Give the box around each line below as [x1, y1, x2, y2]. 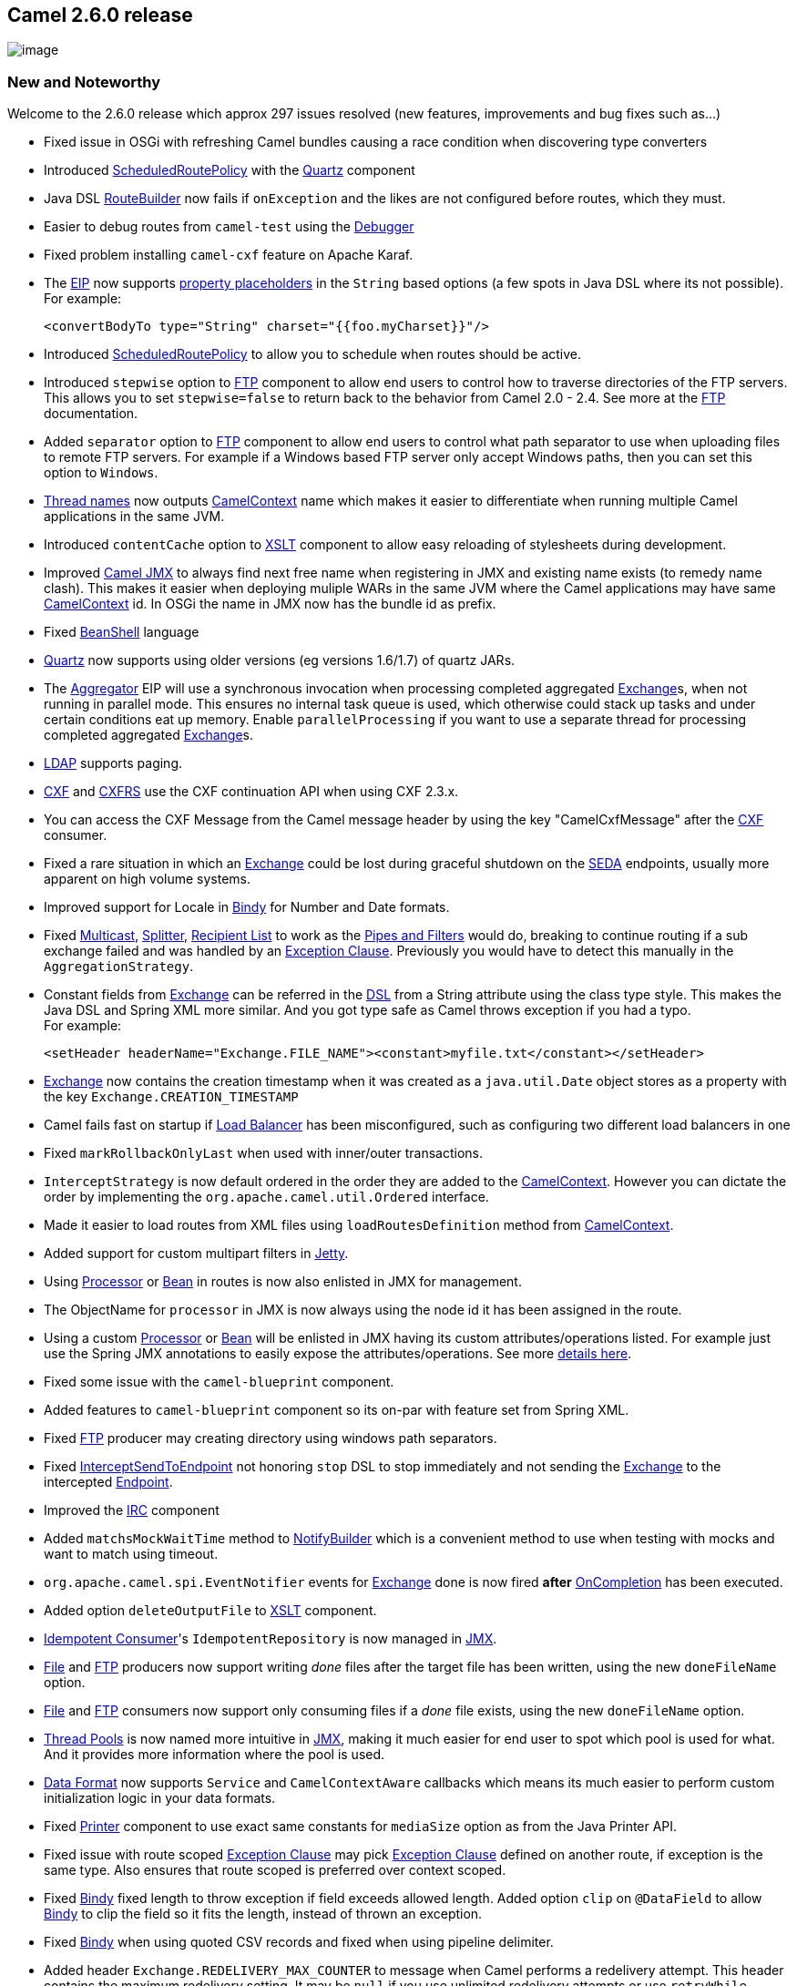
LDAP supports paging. [44, 755, 182, 772]
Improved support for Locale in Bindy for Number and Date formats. [44, 899, 450, 916]
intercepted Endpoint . [44, 1474, 173, 1490]
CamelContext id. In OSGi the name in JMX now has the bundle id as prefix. [44, 596, 496, 612]
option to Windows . [44, 465, 158, 481]
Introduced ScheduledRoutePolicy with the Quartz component [44, 162, 415, 179]
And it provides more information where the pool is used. [44, 1746, 385, 1763]
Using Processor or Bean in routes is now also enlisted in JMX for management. [44, 1274, 522, 1290]
